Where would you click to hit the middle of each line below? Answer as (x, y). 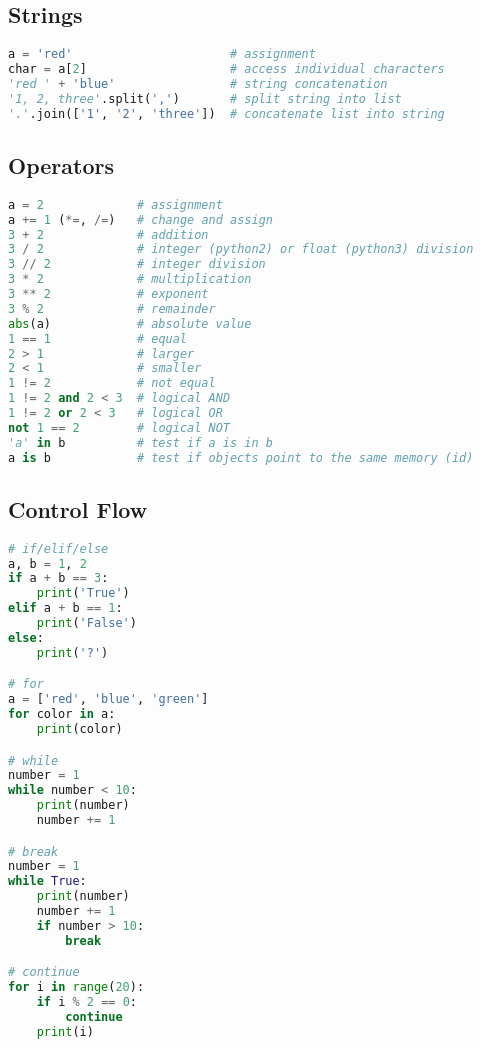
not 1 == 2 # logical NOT (119, 427)
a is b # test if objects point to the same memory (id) (241, 457)
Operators (61, 164)
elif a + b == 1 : (65, 608)
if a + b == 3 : (58, 578)
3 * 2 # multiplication (130, 279)
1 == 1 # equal (98, 338)
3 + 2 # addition (108, 234)
